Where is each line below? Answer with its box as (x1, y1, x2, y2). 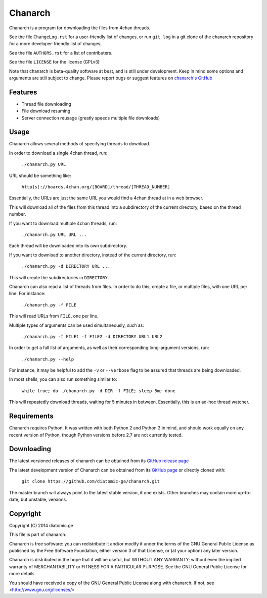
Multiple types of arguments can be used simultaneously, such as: (9, 322, 144, 328)
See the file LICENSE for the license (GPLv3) (9, 59, 100, 65)
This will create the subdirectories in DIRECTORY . (9, 274, 109, 280)
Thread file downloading (21, 101, 72, 107)
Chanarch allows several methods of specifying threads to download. (9, 141, 151, 147)
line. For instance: (9, 291, 45, 297)
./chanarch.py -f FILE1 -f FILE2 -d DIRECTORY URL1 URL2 (21, 334, 163, 339)
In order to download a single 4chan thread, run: (9, 150, 108, 156)
